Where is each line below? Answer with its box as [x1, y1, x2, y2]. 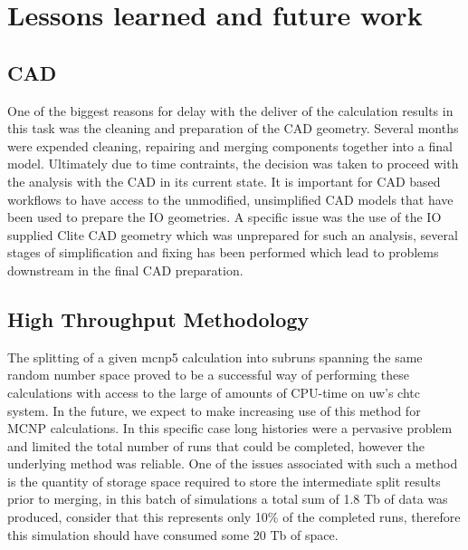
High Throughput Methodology [7, 304, 310, 333]
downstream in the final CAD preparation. [7, 260, 244, 279]
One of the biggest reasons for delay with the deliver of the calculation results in [7, 101, 454, 120]
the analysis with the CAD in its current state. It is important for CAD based [7, 171, 441, 190]
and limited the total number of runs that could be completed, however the [7, 436, 425, 455]
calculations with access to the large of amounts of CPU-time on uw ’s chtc [7, 382, 420, 401]
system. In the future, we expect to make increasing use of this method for [7, 400, 421, 420]
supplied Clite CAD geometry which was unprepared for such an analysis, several [7, 225, 458, 244]
